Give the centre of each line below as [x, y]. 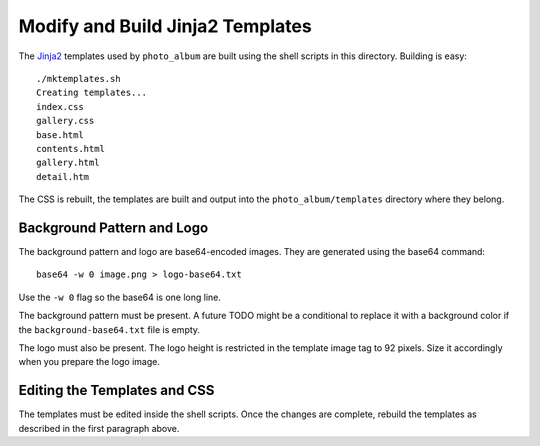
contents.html [70, 148]
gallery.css [65, 121]
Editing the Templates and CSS [116, 390]
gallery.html [68, 163]
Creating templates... [92, 93]
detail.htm [63, 176]
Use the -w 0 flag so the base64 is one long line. [120, 297]
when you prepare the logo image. [89, 362]
